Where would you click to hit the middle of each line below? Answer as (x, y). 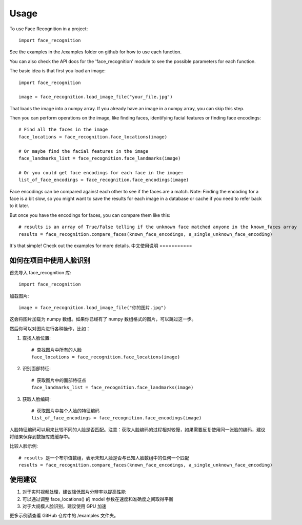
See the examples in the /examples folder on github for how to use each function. (96, 52)
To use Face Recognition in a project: (49, 29)
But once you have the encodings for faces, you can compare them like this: (90, 215)
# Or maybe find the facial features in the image (84, 151)
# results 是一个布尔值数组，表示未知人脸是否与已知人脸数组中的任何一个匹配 (104, 458)
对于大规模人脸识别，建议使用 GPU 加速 (64, 506)
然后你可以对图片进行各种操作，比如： (50, 329)
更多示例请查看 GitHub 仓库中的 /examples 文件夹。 (64, 516)
